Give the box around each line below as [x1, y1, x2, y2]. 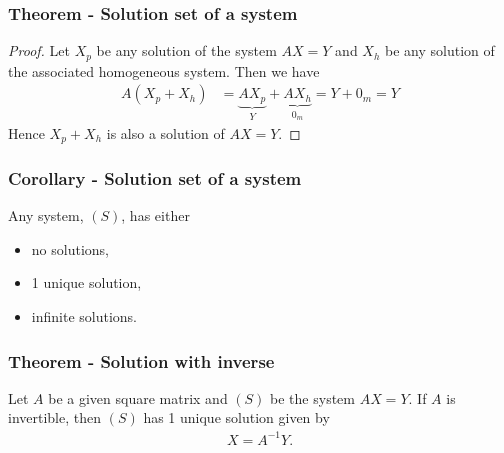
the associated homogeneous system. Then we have [8, 60, 320, 81]
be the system [270, 387, 355, 408]
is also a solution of [106, 122, 225, 143]
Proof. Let [8, 40, 70, 61]
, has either [121, 205, 190, 226]
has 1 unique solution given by [143, 407, 330, 428]
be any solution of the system [96, 40, 277, 61]
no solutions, [31, 238, 109, 259]
